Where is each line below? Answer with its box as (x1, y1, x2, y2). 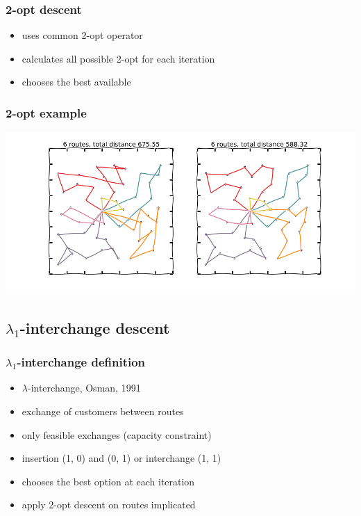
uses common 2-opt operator (22, 28, 143, 42)
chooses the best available (22, 74, 131, 89)
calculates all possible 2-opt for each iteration (22, 51, 215, 65)
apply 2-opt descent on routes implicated (22, 497, 196, 512)
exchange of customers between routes (22, 404, 184, 419)
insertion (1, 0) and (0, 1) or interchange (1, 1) (22, 451, 221, 465)
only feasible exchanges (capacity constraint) (22, 427, 212, 442)
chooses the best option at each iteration (22, 474, 195, 488)
